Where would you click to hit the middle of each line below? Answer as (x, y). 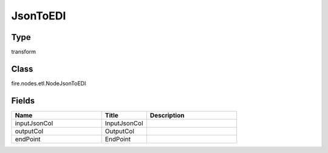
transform (24, 52)
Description (167, 115)
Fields (23, 101)
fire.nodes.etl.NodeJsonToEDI (49, 83)
